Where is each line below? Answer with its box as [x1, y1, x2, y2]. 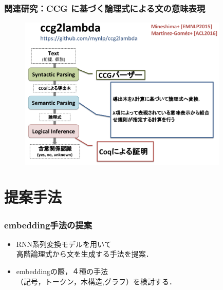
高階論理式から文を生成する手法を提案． [16, 248, 153, 259]
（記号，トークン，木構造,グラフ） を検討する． [16, 276, 176, 286]
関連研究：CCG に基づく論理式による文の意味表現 [4, 2, 206, 14]
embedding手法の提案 [4, 218, 92, 231]
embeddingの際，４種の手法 [16, 266, 108, 277]
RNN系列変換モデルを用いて [16, 238, 112, 249]
